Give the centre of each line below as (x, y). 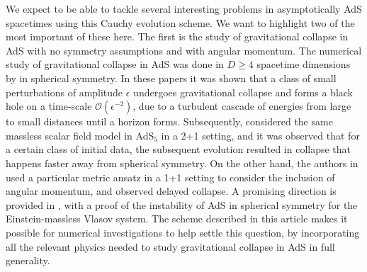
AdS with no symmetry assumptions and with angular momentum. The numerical (184, 50)
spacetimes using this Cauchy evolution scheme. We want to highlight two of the (180, 22)
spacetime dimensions (304, 64)
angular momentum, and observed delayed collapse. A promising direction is (171, 191)
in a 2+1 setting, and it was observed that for (260, 135)
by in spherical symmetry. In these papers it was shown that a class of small (171, 78)
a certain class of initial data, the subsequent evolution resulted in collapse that (179, 149)
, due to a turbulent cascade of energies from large (242, 106)
